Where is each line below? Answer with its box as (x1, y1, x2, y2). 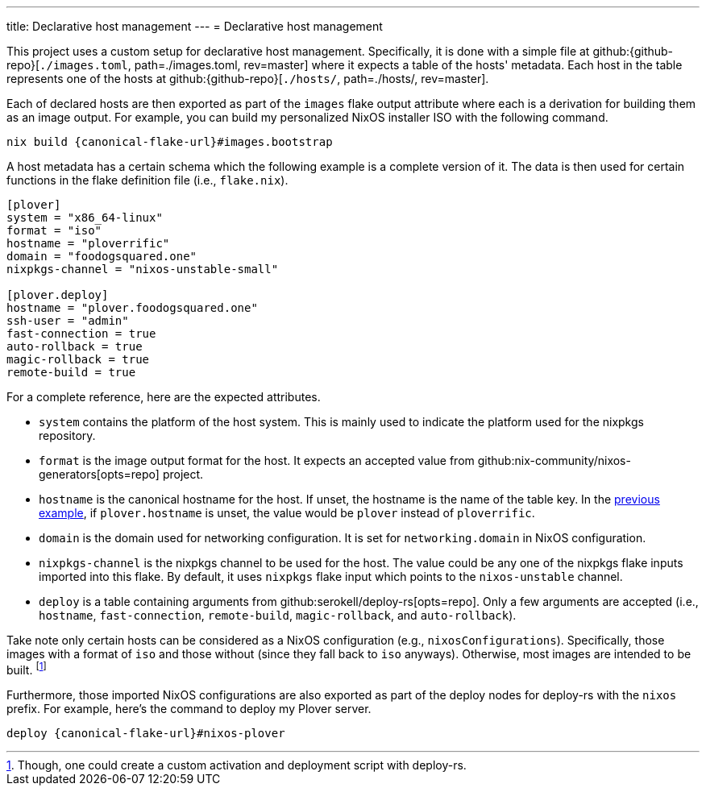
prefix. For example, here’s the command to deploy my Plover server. (6, 701, 372, 715)
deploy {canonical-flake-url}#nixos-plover (6, 726, 285, 740)
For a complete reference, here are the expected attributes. (6, 390, 321, 404)
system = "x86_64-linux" (6, 211, 163, 224)
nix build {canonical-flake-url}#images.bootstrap (6, 135, 333, 148)
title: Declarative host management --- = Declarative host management (6, 19, 383, 33)
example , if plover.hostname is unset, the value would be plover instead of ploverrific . (39, 506, 535, 520)
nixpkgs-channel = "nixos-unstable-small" (6, 263, 279, 276)
